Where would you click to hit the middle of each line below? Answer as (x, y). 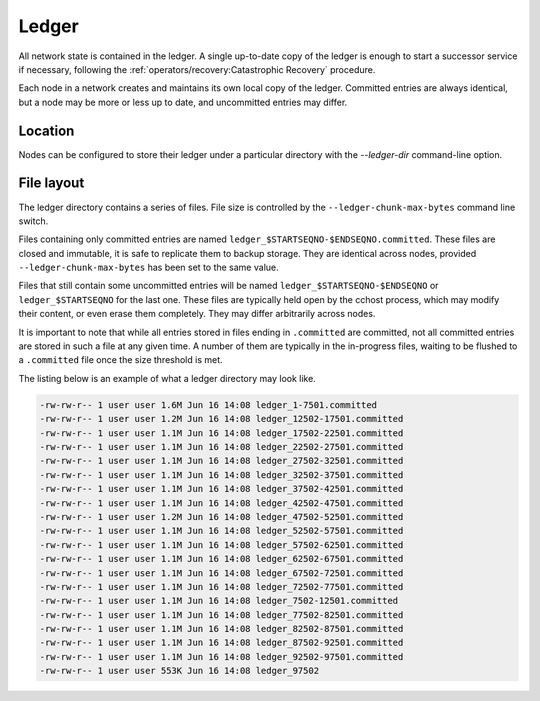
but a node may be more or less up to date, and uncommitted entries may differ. (183, 102)
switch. (33, 221)
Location (46, 130)
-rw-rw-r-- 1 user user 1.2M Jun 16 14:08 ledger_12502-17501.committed (221, 419)
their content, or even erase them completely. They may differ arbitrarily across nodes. (197, 314)
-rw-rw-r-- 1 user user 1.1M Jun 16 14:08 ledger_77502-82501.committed (221, 614)
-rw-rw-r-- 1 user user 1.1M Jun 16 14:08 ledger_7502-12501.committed (219, 601)
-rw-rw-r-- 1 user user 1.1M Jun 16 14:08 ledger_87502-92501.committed (221, 643)
